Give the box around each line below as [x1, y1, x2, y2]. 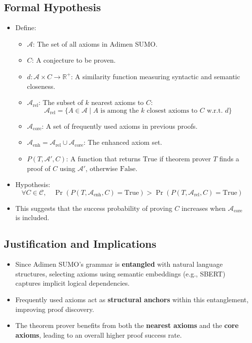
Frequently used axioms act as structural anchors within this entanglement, [15, 294, 249, 304]
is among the [100, 107, 139, 114]
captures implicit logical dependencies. [15, 278, 130, 288]
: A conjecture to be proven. [32, 55, 116, 65]
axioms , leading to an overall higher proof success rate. [15, 329, 182, 340]
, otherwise [85, 163, 118, 173]
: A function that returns [66, 153, 141, 163]
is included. [15, 212, 50, 223]
